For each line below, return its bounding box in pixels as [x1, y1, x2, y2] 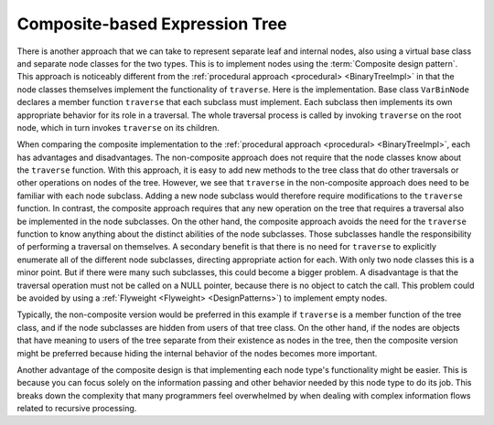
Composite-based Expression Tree [16, 14, 287, 34]
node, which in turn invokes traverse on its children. [16, 122, 220, 133]
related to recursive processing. [16, 403, 137, 414]
